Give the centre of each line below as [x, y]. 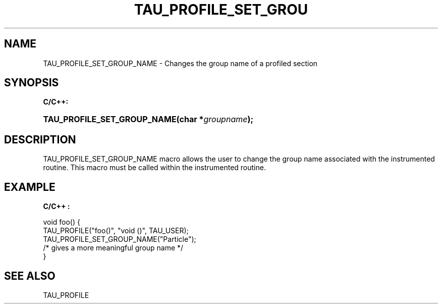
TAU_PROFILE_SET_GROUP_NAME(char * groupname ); [148, 119]
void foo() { [62, 222]
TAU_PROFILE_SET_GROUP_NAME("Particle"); [120, 239]
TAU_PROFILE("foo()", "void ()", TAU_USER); [116, 231]
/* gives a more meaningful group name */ [113, 248]
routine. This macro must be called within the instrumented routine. [154, 168]
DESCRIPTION [40, 139]
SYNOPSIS [32, 83]
